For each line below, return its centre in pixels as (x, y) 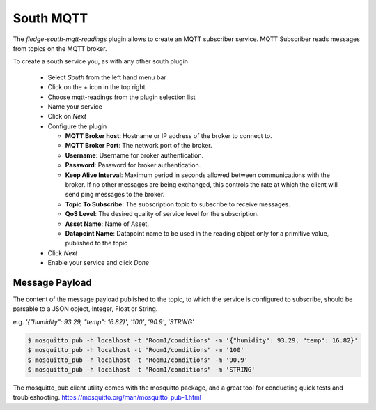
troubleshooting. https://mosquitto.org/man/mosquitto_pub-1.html (107, 397)
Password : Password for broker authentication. (133, 165)
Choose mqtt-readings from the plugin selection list (122, 97)
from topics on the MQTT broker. (60, 48)
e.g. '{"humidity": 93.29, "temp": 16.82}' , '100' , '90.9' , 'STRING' (103, 321)
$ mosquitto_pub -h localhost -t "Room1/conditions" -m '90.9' (138, 360)
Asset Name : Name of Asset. (107, 224)
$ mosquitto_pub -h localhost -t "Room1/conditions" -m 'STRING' (141, 369)
